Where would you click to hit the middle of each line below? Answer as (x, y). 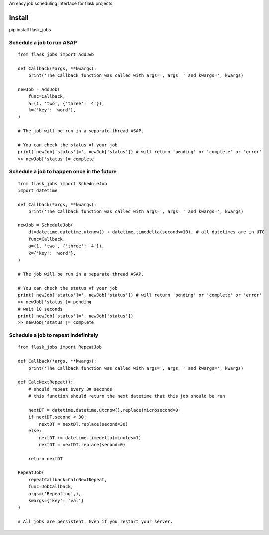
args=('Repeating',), (55, 493)
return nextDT (45, 459)
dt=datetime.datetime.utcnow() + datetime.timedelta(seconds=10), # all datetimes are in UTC (146, 232)
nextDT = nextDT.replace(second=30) (84, 424)
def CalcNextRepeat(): (46, 382)
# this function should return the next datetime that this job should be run (127, 396)
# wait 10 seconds (41, 309)
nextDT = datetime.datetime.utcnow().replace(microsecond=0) (104, 410)
